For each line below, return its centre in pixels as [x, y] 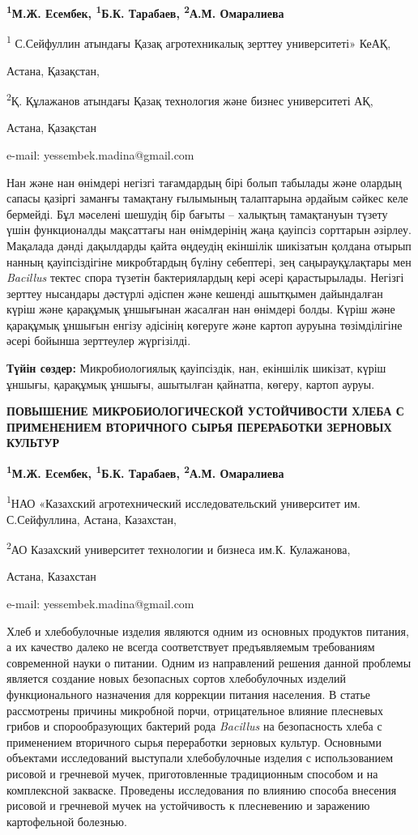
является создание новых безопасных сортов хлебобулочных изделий [177, 678]
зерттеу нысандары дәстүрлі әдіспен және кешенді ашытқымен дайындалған [195, 293]
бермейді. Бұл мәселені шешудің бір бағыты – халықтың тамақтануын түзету [197, 213]
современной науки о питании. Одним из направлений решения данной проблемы [209, 662]
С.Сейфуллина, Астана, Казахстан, [92, 519]
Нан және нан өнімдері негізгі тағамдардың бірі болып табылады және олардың [204, 182]
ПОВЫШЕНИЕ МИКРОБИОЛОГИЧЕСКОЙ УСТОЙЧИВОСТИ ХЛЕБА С [205, 411]
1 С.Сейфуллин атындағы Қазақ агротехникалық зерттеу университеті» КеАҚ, [199, 42]
